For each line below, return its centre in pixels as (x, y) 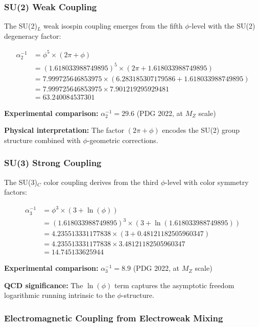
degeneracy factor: (33, 36)
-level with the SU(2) (222, 26)
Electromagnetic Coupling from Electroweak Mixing (114, 318)
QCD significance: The (44, 285)
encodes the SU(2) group (201, 130)
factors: (16, 192)
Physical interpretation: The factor (64, 130)
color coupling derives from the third (101, 182)
